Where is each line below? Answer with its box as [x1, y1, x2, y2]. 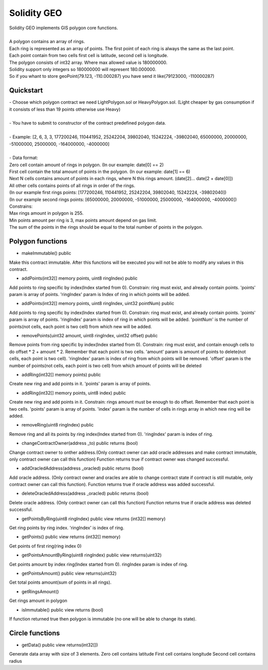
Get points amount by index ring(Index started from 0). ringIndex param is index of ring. [9, 561, 189, 567]
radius [9, 658, 22, 664]
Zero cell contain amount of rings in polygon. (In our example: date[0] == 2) [9, 162, 164, 168]
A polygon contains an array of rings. [9, 39, 85, 45]
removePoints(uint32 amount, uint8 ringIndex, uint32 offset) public [21, 333, 158, 339]
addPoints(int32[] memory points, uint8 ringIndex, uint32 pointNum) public [21, 301, 175, 306]
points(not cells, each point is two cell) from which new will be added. [9, 323, 152, 329]
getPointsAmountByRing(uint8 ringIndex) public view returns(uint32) [21, 552, 162, 558]
